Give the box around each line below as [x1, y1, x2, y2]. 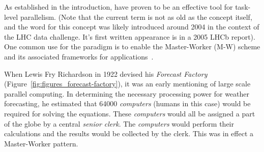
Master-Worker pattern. [4, 138, 78, 148]
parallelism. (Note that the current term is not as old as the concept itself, [20, 11, 252, 22]
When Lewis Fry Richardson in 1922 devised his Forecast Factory [4, 68, 208, 79]
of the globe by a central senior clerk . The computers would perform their [4, 118, 234, 129]
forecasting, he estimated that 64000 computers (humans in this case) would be [4, 98, 251, 109]
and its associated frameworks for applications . [4, 51, 154, 62]
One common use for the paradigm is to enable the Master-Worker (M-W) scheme [4, 41, 260, 52]
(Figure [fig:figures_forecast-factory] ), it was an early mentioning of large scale [4, 78, 251, 89]
